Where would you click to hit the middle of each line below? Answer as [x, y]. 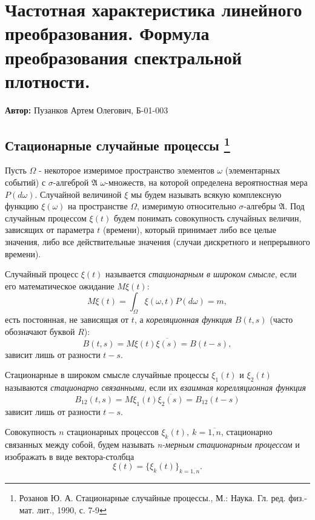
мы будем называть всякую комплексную [206, 194]
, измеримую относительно [187, 206]
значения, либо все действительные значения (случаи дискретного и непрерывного [157, 242]
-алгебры [260, 206]
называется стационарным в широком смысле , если [201, 274]
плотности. [48, 80]
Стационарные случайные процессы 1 [118, 144]
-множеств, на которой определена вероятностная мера [207, 182]
